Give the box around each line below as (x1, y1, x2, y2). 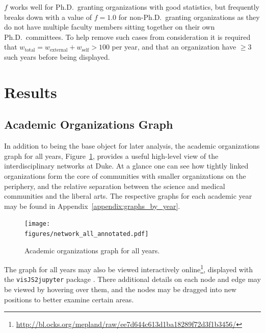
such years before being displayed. (4, 51, 110, 62)
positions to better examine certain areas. (4, 294, 134, 304)
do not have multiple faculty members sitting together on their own (4, 21, 215, 32)
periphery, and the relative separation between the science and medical (4, 180, 225, 191)
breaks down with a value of (4, 11, 92, 22)
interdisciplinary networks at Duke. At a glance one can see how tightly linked (4, 160, 249, 171)
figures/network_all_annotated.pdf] (24, 230, 149, 237)
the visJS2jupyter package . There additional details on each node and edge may (4, 274, 261, 284)
